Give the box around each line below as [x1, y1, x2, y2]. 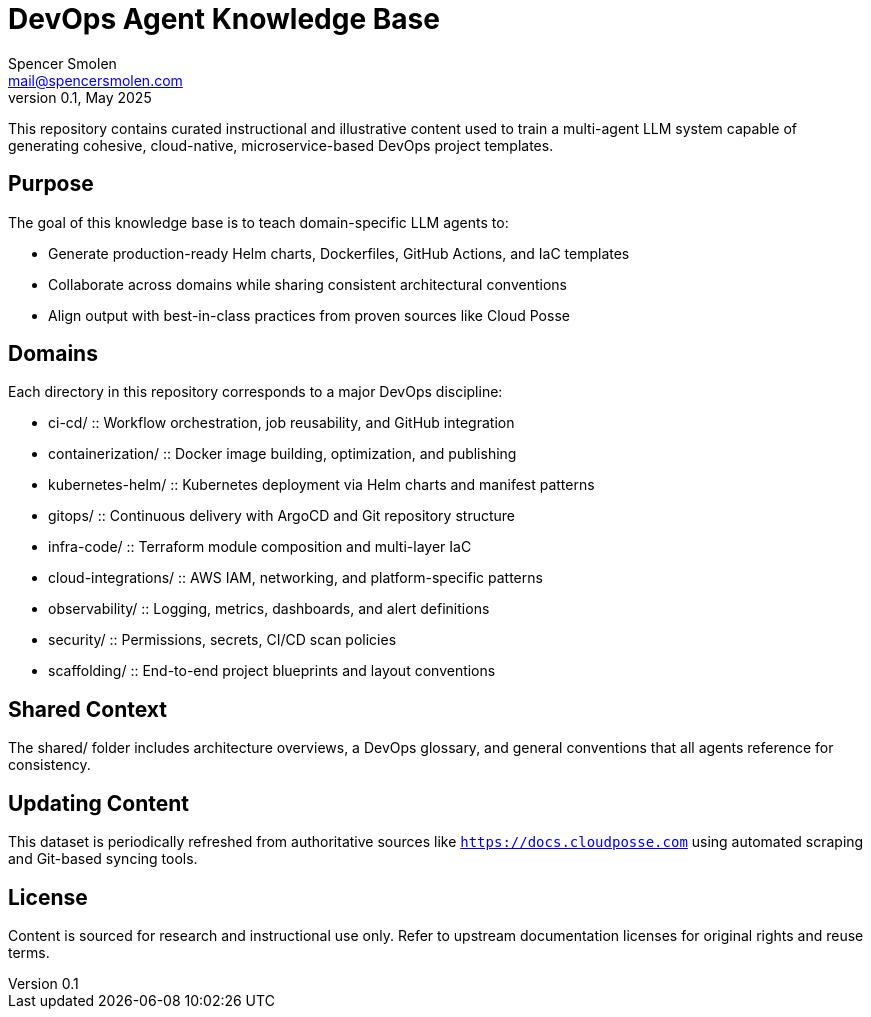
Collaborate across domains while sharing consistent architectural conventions [48, 275, 567, 293]
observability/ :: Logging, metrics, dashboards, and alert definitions [48, 600, 490, 618]
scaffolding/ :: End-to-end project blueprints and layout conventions [48, 662, 496, 680]
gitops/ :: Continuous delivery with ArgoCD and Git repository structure [48, 507, 515, 525]
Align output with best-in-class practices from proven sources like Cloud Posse [48, 306, 570, 324]
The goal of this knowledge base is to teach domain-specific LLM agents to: [8, 213, 509, 231]
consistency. [8, 756, 91, 774]
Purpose [8, 171, 94, 197]
